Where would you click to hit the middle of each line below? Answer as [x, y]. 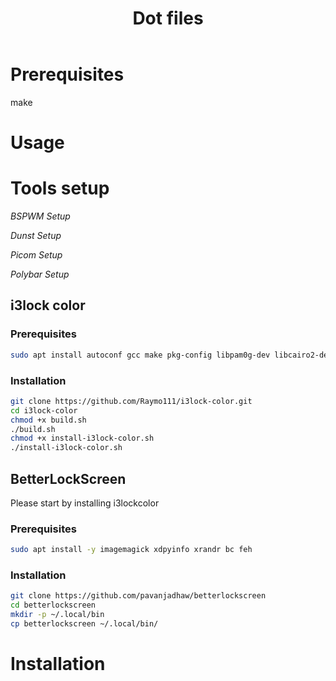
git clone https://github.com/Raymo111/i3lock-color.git [131, 401]
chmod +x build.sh [48, 420]
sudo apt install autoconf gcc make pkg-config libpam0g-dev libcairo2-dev [171, 355]
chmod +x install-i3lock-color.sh [82, 438]
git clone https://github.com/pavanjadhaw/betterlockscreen [138, 596]
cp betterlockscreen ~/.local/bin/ [84, 624]
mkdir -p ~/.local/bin [57, 615]
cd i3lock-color [44, 410]
